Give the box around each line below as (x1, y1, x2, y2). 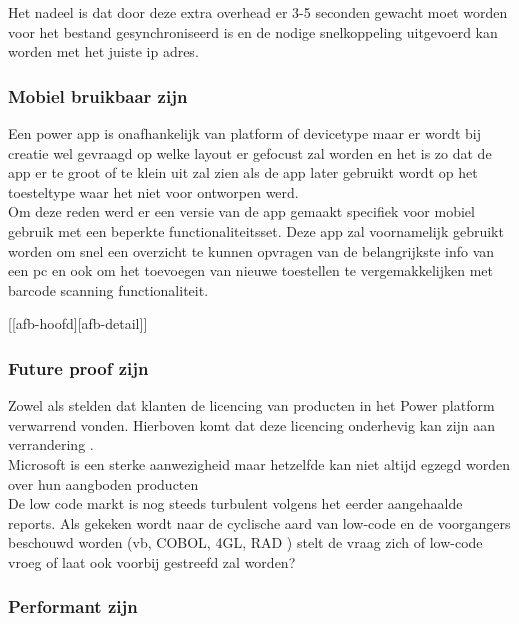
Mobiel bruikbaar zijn (8, 83, 188, 108)
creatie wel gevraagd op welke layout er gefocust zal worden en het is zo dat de (8, 142, 492, 163)
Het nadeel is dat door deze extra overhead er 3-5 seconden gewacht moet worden (8, 2, 508, 22)
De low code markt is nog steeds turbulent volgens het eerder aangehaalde (8, 493, 463, 514)
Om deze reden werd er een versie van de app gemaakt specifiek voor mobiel (8, 201, 475, 222)
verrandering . (8, 434, 94, 455)
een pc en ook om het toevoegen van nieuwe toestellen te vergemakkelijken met (8, 260, 493, 281)
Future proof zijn (8, 355, 149, 380)
